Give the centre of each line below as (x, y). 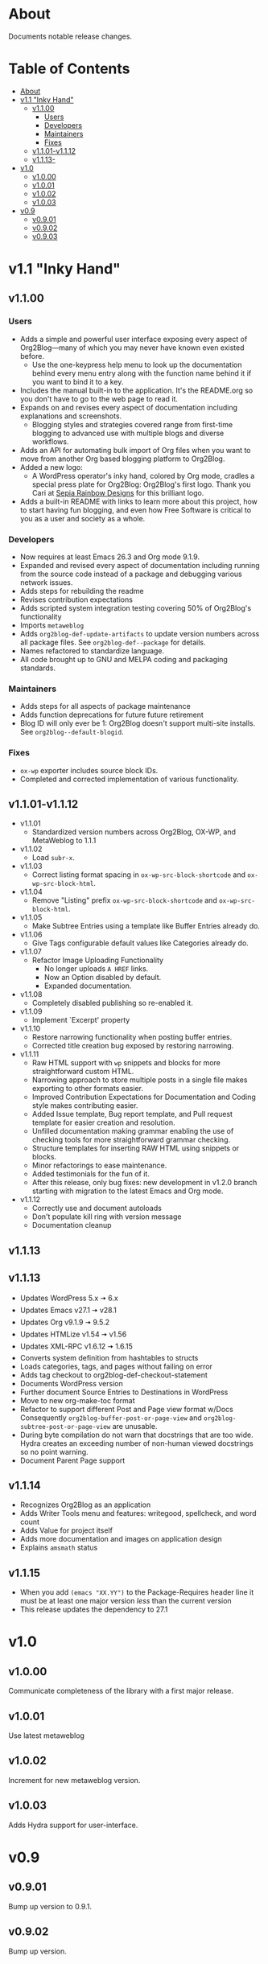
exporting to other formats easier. (87, 1089)
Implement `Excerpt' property (81, 1020)
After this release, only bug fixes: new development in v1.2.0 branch (144, 1183)
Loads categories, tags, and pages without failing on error (116, 1366)
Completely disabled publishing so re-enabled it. (112, 1003)
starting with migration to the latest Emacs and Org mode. (128, 1191)
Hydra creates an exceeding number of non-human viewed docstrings (136, 1443)
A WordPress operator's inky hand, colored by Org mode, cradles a (143, 476)
